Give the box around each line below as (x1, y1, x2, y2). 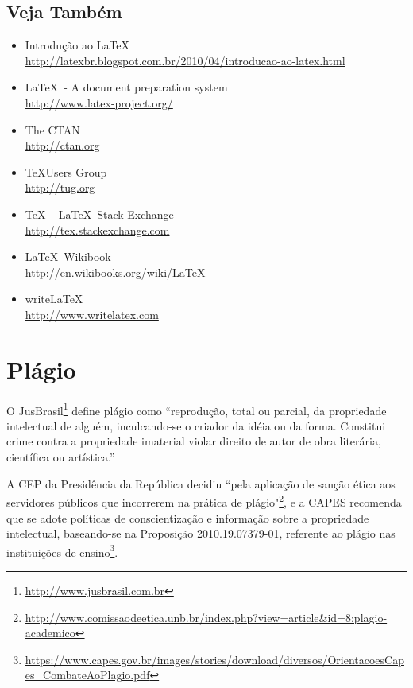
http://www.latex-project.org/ (25, 94, 173, 111)
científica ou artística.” (6, 449, 115, 465)
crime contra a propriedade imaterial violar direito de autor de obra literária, (6, 433, 381, 449)
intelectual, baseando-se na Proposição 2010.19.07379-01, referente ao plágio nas (6, 525, 396, 542)
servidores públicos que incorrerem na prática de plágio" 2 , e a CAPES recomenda (6, 492, 402, 510)
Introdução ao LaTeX (25, 37, 130, 53)
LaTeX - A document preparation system (25, 79, 228, 95)
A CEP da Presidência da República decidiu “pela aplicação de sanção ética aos (6, 475, 396, 492)
